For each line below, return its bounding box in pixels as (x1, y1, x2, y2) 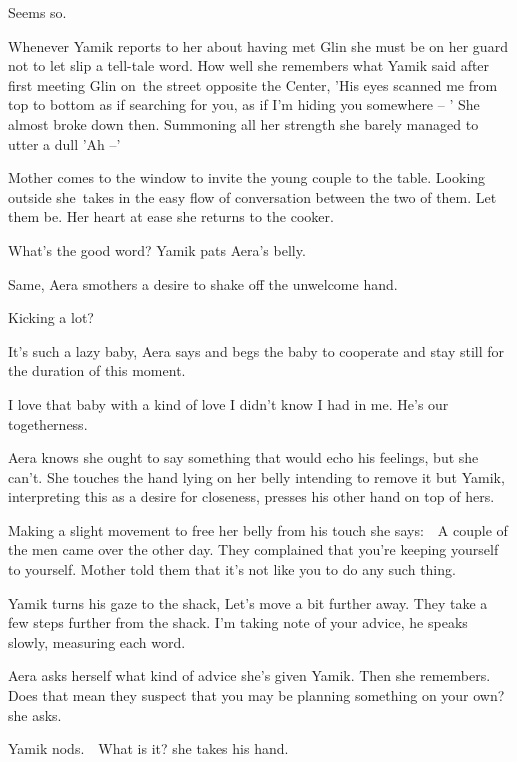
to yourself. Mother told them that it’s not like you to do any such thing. (8, 559, 456, 580)
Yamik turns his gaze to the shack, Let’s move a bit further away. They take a (8, 592, 488, 613)
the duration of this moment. (8, 360, 186, 381)
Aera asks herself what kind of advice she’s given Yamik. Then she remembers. (8, 665, 491, 686)
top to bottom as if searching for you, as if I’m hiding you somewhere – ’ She (8, 94, 480, 115)
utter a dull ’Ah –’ (8, 133, 121, 154)
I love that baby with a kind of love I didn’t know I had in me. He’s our (8, 393, 449, 414)
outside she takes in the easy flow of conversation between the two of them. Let (8, 186, 497, 207)
